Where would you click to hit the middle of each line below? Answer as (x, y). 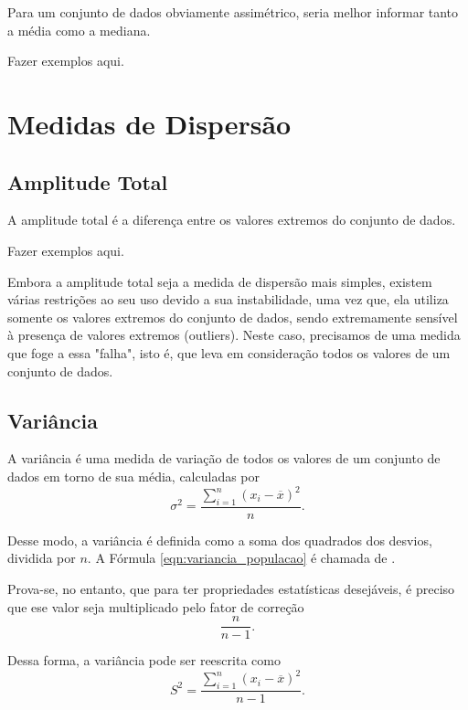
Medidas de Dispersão (149, 123)
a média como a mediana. (79, 30)
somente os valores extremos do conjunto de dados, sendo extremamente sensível (233, 317)
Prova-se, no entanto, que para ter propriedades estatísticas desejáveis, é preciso (231, 589)
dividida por (42, 558)
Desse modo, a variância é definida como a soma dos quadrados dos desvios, (220, 540)
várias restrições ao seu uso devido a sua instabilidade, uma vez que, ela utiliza (228, 299)
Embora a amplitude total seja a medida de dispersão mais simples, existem (220, 281)
